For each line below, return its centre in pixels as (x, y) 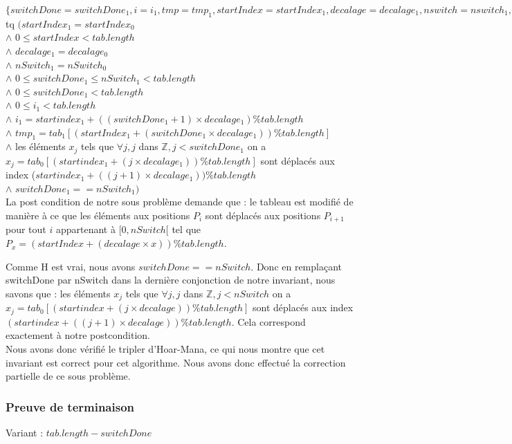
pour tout (26, 229)
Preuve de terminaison (70, 406)
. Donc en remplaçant (296, 266)
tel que (186, 229)
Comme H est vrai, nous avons (71, 266)
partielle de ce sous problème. (68, 376)
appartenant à (85, 229)
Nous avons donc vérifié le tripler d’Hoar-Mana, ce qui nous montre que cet (165, 348)
